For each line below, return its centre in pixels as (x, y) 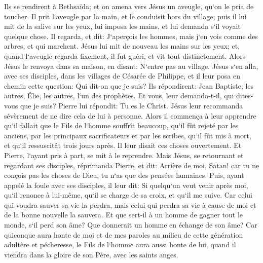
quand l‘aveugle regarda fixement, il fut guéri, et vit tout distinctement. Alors (125, 55)
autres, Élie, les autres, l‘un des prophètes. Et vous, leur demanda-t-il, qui (119, 96)
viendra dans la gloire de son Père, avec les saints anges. (91, 254)
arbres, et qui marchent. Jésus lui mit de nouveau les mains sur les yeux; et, (122, 46)
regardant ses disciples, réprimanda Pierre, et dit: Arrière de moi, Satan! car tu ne (132, 165)
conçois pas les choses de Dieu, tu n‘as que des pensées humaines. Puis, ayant (124, 175)
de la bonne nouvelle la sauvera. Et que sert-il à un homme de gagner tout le (124, 215)
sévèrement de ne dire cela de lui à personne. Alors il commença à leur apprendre (130, 115)
